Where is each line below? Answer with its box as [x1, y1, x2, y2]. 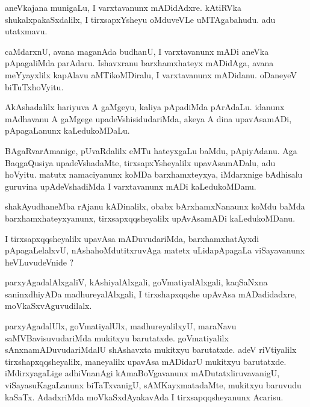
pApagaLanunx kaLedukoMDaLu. [5, 124, 130, 137]
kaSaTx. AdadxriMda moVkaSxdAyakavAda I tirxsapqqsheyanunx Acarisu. [5, 390, 284, 403]
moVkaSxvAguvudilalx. [5, 299, 92, 312]
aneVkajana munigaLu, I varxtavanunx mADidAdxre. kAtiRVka [5, 1, 242, 13]
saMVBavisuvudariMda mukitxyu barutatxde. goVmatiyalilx [5, 331, 229, 344]
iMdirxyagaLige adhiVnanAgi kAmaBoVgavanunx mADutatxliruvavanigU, [5, 367, 280, 379]
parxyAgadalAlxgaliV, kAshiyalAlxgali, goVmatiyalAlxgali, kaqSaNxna [5, 276, 268, 288]
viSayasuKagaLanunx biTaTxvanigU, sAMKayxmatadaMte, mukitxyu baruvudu [5, 379, 302, 391]
